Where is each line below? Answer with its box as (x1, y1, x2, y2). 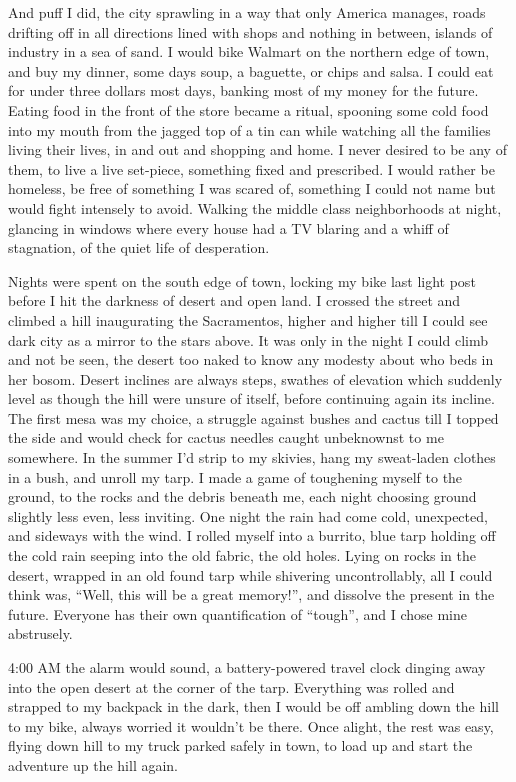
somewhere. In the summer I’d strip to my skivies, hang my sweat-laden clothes (8, 447, 496, 468)
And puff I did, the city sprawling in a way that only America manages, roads (8, 2, 486, 22)
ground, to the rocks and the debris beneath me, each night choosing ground (8, 486, 477, 507)
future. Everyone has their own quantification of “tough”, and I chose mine (8, 603, 467, 624)
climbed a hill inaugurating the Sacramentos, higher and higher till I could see (8, 309, 488, 330)
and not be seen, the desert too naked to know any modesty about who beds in (8, 349, 494, 370)
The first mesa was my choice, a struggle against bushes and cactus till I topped (8, 407, 499, 428)
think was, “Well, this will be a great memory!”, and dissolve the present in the (8, 584, 495, 605)
